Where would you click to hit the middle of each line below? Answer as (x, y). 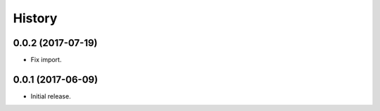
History (35, 18)
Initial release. (51, 96)
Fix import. (46, 60)
